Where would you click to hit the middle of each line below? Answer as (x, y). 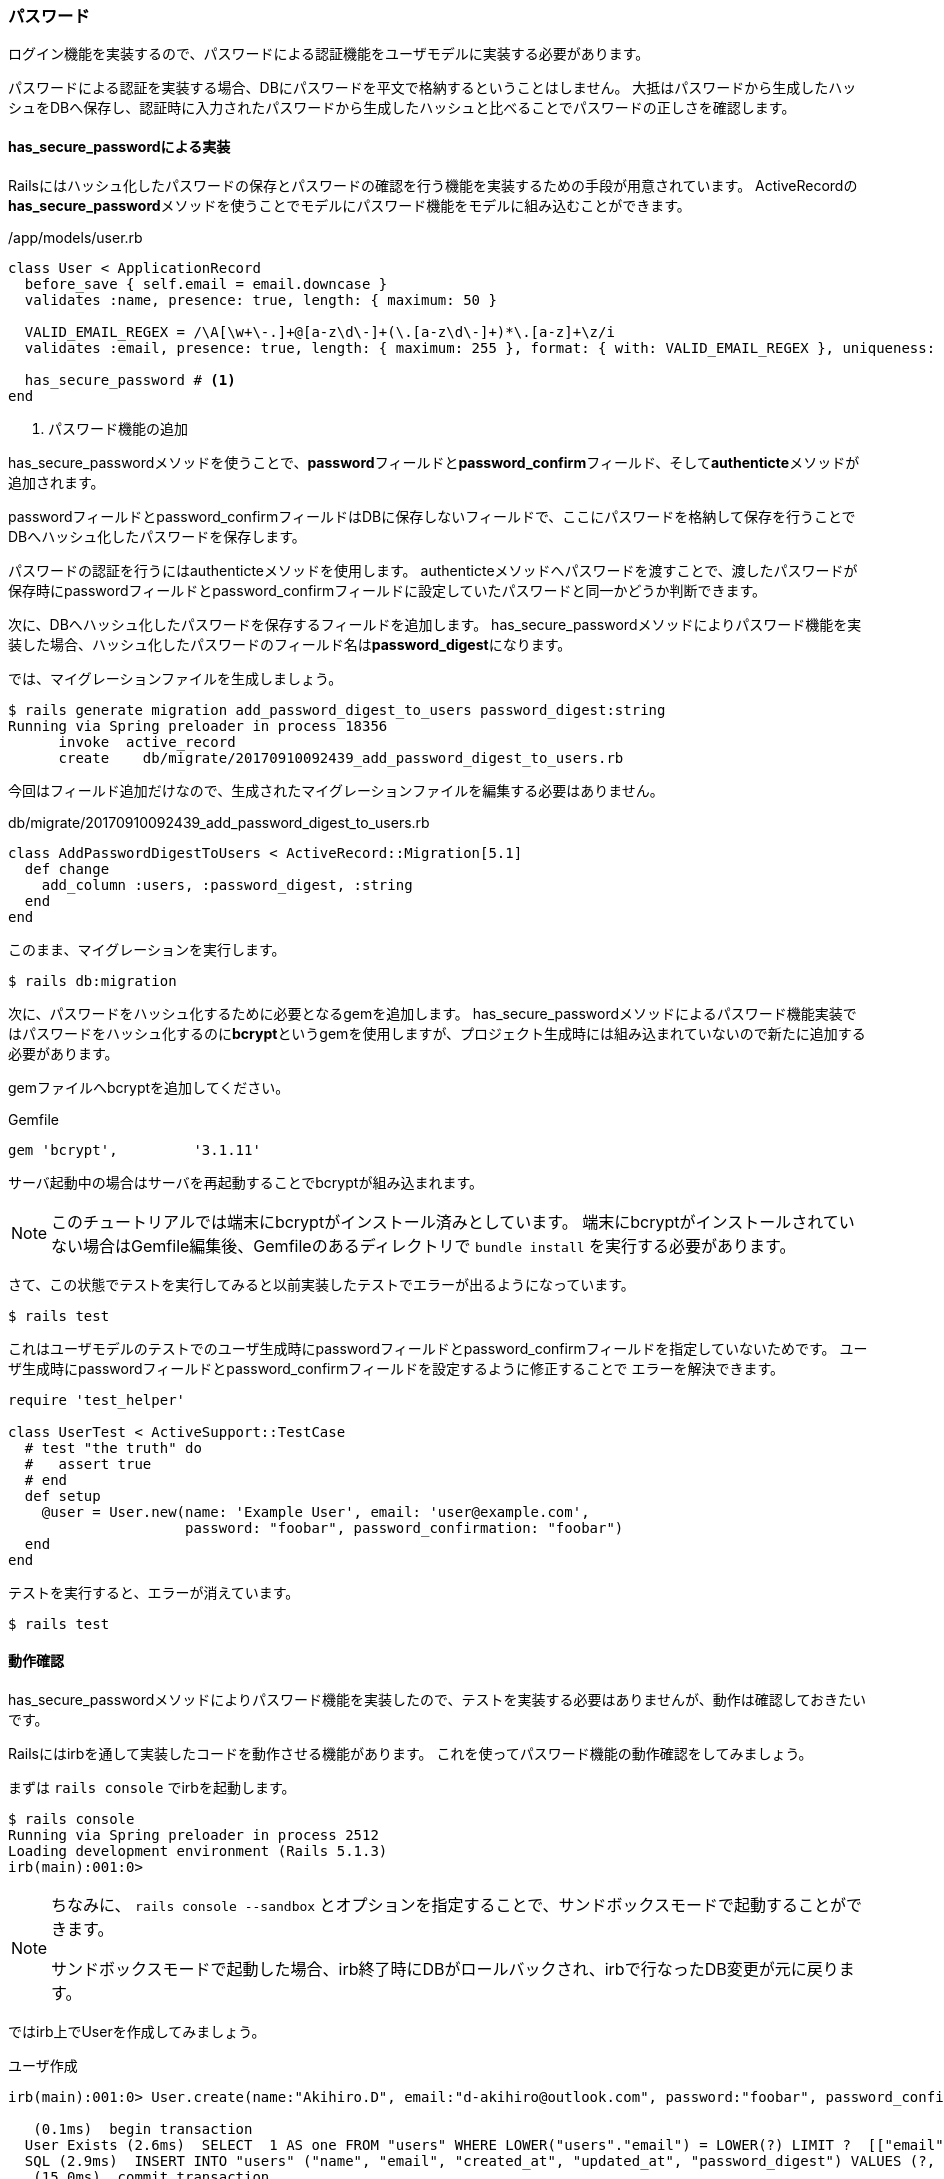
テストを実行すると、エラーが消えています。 (154, 1592)
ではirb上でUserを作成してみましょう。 (137, 2031)
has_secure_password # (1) (130, 379)
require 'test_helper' (97, 1399)
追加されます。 (56, 482)
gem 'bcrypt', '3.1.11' (134, 1149)
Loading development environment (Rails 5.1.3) (198, 1850)
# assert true (88, 1463)
